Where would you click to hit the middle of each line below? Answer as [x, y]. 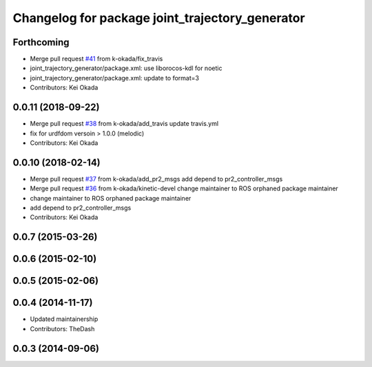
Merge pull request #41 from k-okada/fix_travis [96, 59]
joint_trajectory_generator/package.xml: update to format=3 [115, 78]
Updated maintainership [64, 319]
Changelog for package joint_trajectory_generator [159, 18]
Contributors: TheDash [62, 329]
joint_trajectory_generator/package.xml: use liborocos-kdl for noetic [126, 68]
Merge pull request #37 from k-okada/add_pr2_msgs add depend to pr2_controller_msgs [156, 179]
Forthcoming [41, 42]
